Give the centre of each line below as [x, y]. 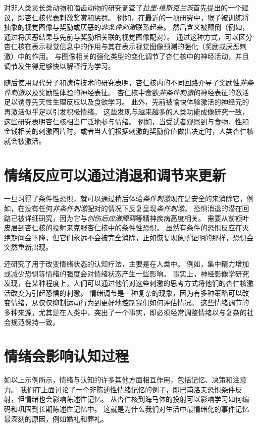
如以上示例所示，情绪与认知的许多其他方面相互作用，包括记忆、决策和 [118, 380]
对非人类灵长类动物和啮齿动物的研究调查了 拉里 [80, 7]
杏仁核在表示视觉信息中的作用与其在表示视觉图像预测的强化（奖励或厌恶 [122, 46]
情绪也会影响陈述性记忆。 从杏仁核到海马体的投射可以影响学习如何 [133, 399]
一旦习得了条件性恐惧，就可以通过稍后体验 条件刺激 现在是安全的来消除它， [125, 198]
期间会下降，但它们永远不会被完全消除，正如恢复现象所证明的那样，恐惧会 [132, 237]
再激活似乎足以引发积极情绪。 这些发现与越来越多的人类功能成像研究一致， [127, 111]
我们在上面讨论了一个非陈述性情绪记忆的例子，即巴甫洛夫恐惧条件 [128, 389]
